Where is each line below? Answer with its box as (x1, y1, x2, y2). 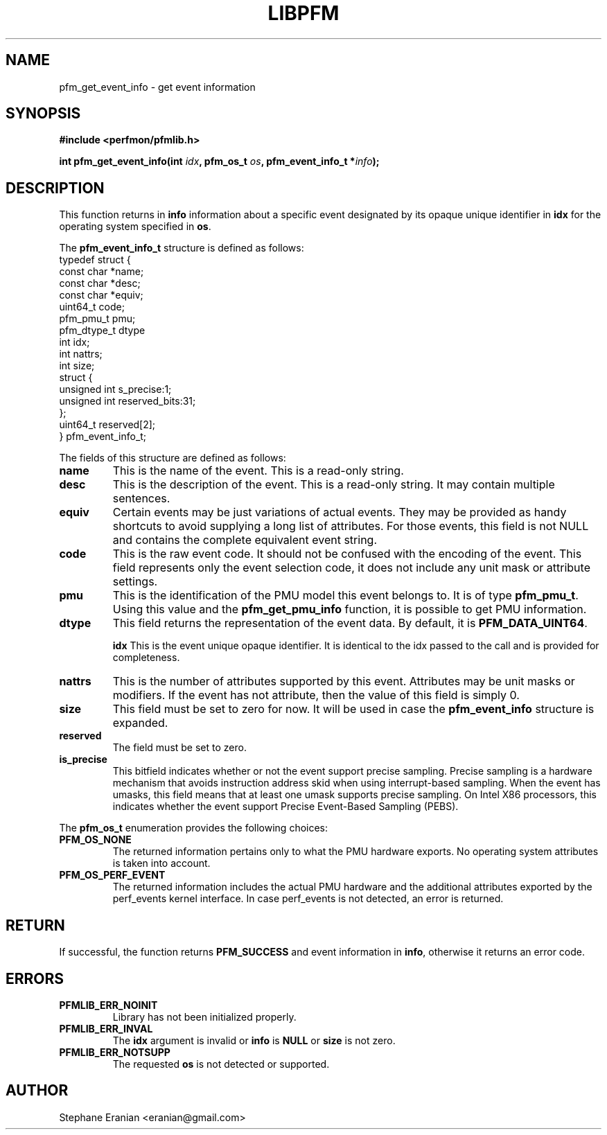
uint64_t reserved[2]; (59, 419, 156, 431)
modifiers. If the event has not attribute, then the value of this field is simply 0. (112, 688, 520, 703)
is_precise (59, 753, 107, 766)
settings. (112, 574, 158, 589)
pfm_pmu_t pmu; (59, 313, 136, 325)
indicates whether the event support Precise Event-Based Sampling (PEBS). (112, 800, 459, 813)
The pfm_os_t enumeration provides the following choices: (59, 822, 328, 834)
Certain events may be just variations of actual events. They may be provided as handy (112, 505, 567, 520)
